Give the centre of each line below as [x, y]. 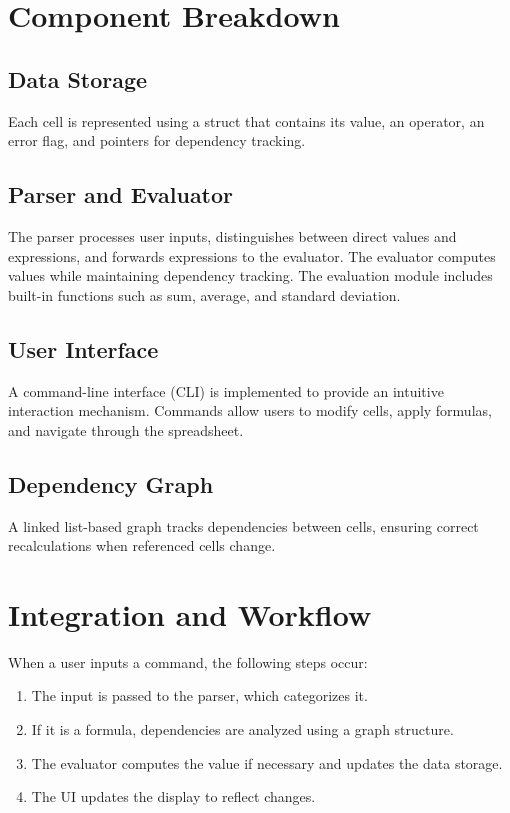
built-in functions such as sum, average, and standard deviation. [204, 294]
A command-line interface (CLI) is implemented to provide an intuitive [226, 390]
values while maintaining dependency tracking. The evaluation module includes [250, 275]
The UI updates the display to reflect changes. [173, 796]
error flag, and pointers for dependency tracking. [157, 140]
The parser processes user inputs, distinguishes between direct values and [232, 235]
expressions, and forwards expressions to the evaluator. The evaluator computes [252, 255]
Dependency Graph [111, 483]
